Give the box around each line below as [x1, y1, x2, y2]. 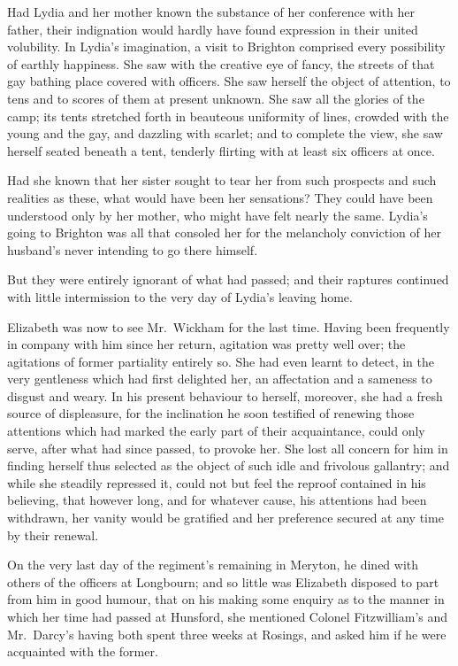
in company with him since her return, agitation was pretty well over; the [7, 335, 406, 353]
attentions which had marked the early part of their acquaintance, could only [7, 422, 425, 440]
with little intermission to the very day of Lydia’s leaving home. [7, 287, 353, 306]
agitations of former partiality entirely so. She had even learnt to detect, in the [7, 352, 434, 370]
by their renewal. [7, 525, 99, 544]
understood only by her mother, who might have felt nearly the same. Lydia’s [7, 205, 428, 224]
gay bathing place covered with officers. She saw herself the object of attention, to [7, 72, 451, 90]
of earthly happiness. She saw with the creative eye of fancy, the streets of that [7, 54, 435, 73]
